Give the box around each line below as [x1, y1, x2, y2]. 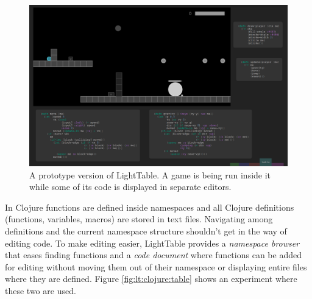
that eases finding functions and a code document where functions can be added [5, 248, 302, 261]
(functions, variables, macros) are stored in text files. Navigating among [5, 213, 273, 225]
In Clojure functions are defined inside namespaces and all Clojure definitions [5, 200, 294, 213]
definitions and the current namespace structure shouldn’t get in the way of [5, 224, 287, 237]
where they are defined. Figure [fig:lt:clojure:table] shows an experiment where [5, 272, 297, 285]
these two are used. [5, 284, 76, 297]
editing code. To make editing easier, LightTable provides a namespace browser [5, 236, 300, 249]
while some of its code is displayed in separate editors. [29, 180, 232, 193]
